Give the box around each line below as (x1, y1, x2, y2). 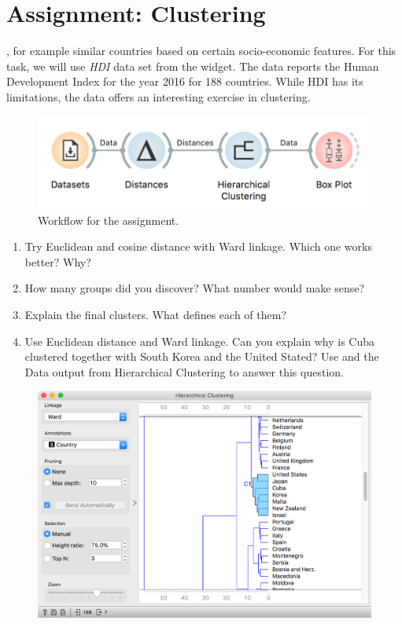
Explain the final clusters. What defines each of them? (24, 306, 286, 323)
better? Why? (24, 253, 91, 270)
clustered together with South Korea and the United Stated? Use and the (24, 348, 379, 365)
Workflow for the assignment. (38, 211, 179, 228)
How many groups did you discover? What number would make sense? (24, 280, 365, 296)
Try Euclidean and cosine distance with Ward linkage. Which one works (24, 238, 372, 255)
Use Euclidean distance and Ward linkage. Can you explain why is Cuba (24, 332, 375, 349)
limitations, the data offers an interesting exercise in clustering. (6, 88, 311, 105)
